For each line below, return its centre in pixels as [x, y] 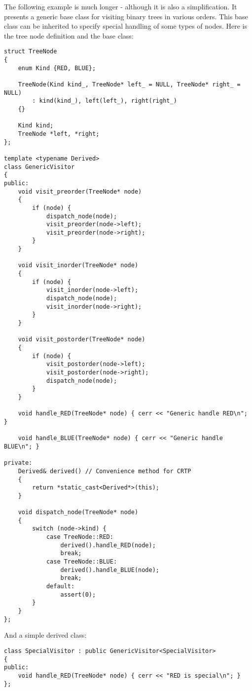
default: [60, 587]
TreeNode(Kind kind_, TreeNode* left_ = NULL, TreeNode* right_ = [129, 84]
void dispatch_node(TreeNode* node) [78, 512]
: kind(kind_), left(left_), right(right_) [105, 101]
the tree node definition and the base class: [69, 35]
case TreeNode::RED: [80, 537]
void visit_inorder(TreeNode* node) [78, 265]
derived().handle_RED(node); [108, 545]
